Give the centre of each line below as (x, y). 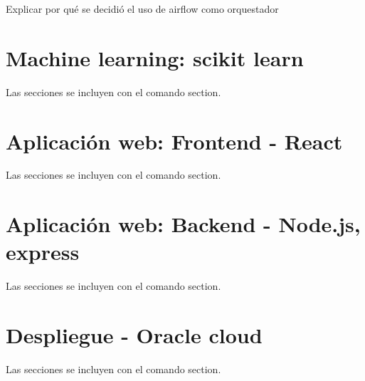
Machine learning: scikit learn (155, 57)
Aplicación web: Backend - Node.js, (183, 224)
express (43, 252)
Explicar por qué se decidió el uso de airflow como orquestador (142, 9)
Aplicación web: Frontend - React (174, 141)
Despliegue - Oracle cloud (134, 335)
